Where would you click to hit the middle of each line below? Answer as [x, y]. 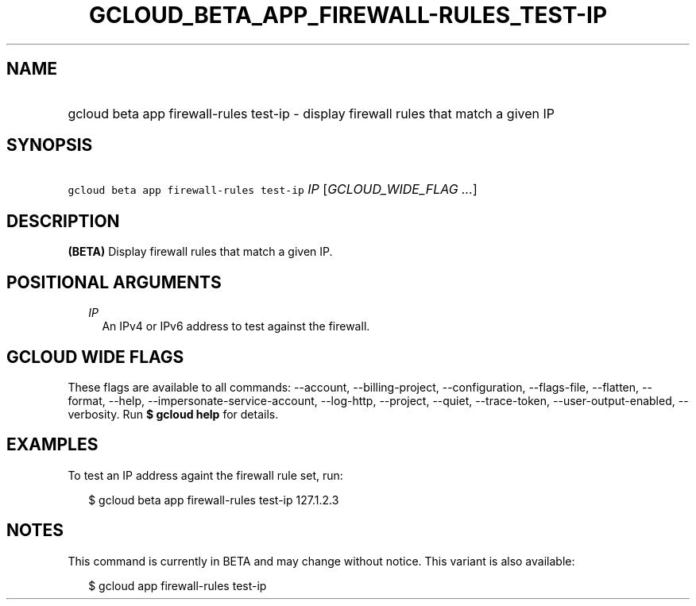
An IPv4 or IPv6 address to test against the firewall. [236, 326]
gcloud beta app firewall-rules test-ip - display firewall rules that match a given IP [311, 113]
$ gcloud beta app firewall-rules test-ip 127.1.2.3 [214, 500]
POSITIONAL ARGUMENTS [114, 282]
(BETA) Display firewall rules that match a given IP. [200, 252]
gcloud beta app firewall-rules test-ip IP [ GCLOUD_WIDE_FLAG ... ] [273, 189]
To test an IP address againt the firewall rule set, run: [205, 475]
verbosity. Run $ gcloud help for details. [173, 414]
